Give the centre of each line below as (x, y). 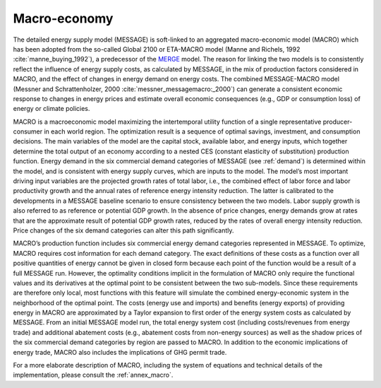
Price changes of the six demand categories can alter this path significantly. (123, 230)
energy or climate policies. (52, 109)
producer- (338, 122)
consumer (28, 131)
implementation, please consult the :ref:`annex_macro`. (93, 375)
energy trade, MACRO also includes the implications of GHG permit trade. (120, 352)
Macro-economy (63, 18)
